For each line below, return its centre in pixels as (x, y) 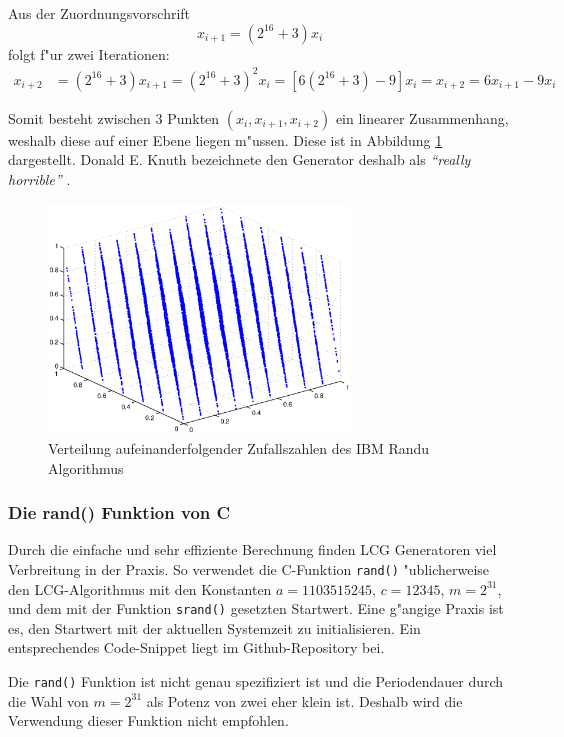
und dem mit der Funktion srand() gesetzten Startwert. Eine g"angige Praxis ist (256, 608)
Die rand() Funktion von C (119, 512)
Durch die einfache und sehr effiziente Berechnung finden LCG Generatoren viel (252, 549)
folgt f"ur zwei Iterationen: (89, 53)
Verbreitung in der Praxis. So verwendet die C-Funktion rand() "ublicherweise (249, 568)
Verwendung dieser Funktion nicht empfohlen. (148, 720)
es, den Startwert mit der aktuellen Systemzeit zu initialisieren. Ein (214, 627)
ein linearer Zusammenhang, (422, 117)
